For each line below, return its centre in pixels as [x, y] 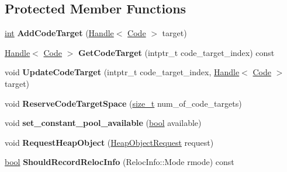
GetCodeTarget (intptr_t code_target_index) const [177, 52]
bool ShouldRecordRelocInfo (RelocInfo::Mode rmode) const [120, 162]
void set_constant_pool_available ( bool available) [103, 123]
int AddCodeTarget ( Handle [59, 33]
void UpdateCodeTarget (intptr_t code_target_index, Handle [122, 72]
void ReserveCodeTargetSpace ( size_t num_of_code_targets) [123, 103]
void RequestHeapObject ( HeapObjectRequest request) [109, 142]
